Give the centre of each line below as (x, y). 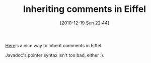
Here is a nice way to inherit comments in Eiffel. (54, 45)
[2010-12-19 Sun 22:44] (85, 23)
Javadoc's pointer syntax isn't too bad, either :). (55, 55)
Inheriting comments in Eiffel (85, 9)
